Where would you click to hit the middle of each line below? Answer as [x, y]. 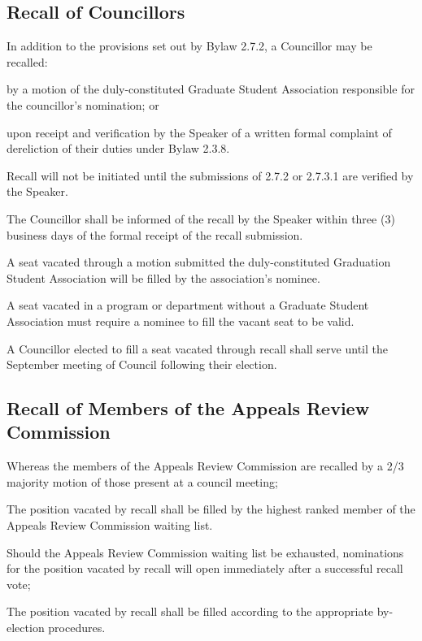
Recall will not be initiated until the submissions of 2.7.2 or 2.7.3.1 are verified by [210, 175]
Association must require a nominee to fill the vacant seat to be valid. [181, 320]
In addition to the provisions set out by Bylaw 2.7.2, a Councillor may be [189, 46]
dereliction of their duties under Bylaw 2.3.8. [118, 148]
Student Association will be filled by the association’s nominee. [163, 277]
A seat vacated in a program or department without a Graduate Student [188, 305]
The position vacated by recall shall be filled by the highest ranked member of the [211, 509]
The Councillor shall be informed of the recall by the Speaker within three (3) [201, 218]
